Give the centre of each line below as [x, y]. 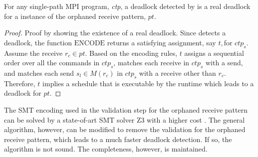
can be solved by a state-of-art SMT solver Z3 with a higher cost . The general [125, 119]
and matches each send [39, 73]
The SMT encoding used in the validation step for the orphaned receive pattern [126, 109]
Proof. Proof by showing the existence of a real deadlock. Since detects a [115, 33]
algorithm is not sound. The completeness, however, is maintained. [106, 149]
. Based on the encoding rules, [131, 53]
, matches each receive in [151, 63]
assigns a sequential [214, 53]
